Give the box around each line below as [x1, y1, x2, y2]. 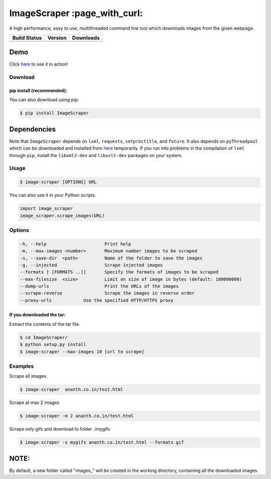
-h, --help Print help [20, 241, 131, 247]
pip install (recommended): [9, 88, 68, 94]
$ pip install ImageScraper [20, 110, 89, 116]
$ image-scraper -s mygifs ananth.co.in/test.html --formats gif [20, 440, 184, 445]
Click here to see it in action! [9, 61, 68, 67]
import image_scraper [20, 206, 73, 212]
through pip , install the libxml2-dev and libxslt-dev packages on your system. [9, 152, 183, 158]
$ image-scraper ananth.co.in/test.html [20, 387, 123, 392]
